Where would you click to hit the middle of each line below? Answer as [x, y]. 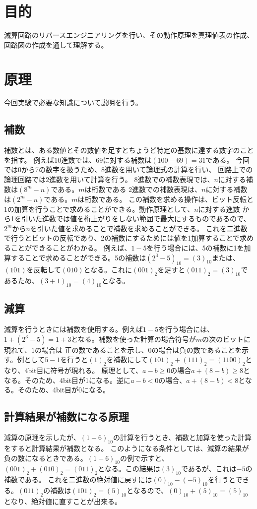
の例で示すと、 [144, 458]
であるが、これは [209, 469]
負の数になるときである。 [46, 458]
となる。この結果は [129, 469]
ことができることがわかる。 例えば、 [71, 247]
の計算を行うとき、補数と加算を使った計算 [182, 437]
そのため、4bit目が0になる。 [64, 390]
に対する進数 [219, 209]
